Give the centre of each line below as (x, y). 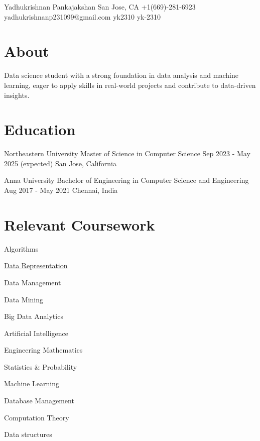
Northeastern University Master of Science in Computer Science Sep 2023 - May (127, 153)
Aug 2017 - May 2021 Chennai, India (61, 190)
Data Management (33, 282)
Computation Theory (37, 417)
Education (40, 129)
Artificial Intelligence (36, 333)
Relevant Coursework (80, 224)
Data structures (28, 434)
